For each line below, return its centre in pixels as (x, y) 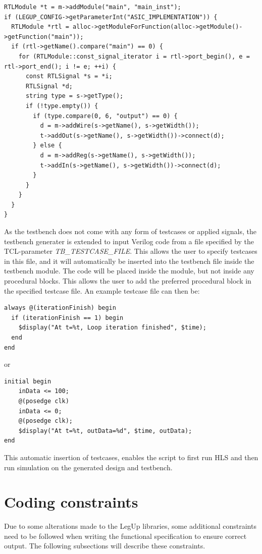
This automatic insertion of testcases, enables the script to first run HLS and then (131, 457)
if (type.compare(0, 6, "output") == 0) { (105, 116)
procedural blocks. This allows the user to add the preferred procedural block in (128, 281)
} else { (47, 146)
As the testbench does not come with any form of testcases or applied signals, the (130, 231)
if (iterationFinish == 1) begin (67, 318)
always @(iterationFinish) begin (60, 308)
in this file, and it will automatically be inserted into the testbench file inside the (129, 261)
